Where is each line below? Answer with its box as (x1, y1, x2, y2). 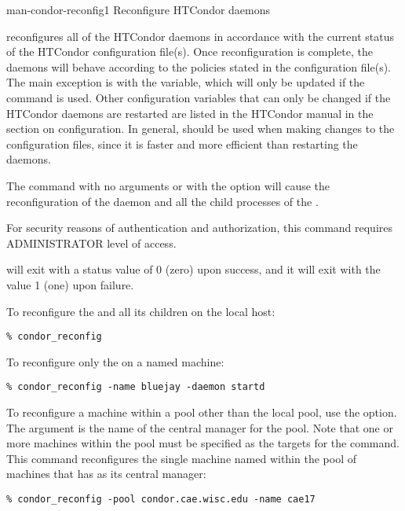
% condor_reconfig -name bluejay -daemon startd (6, 381, 265, 393)
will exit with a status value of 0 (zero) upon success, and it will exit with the (6, 261, 381, 278)
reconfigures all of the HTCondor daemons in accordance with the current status (6, 28, 395, 44)
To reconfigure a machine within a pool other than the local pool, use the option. (6, 404, 397, 420)
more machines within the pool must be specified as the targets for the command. (6, 435, 400, 451)
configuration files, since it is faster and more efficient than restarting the (6, 135, 358, 152)
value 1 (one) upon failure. (6, 276, 134, 292)
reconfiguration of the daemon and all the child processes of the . (6, 193, 319, 209)
